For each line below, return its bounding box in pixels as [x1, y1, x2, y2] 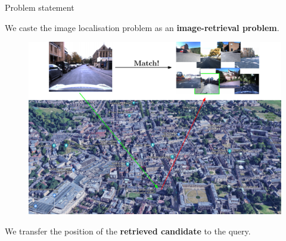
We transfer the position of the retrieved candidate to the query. [5, 224, 251, 237]
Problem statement [5, 1, 74, 13]
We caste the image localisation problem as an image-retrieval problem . [5, 21, 279, 33]
